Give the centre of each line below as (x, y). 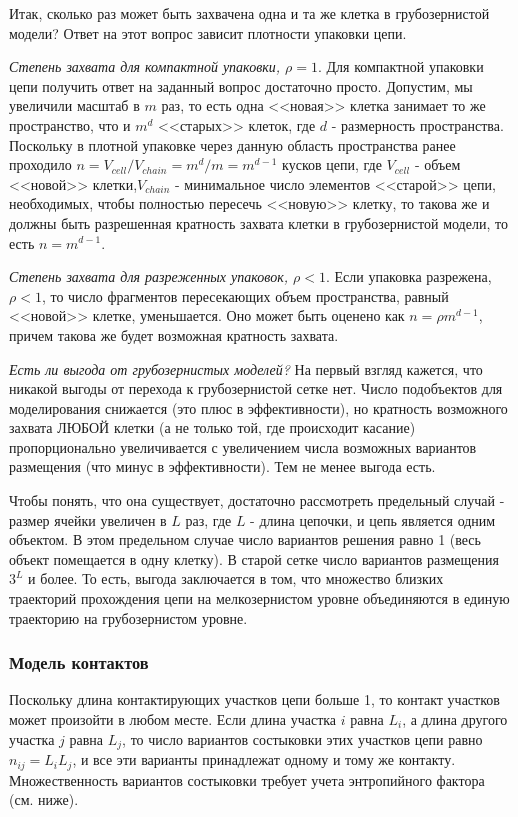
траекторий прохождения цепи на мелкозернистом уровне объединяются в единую (259, 598)
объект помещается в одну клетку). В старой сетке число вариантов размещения (254, 558)
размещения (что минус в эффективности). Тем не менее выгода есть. (222, 466)
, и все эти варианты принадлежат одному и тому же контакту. (264, 759)
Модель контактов (79, 662)
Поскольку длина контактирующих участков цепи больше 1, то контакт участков (254, 699)
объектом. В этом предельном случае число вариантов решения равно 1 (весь (245, 539)
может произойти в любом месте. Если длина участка (173, 719)
